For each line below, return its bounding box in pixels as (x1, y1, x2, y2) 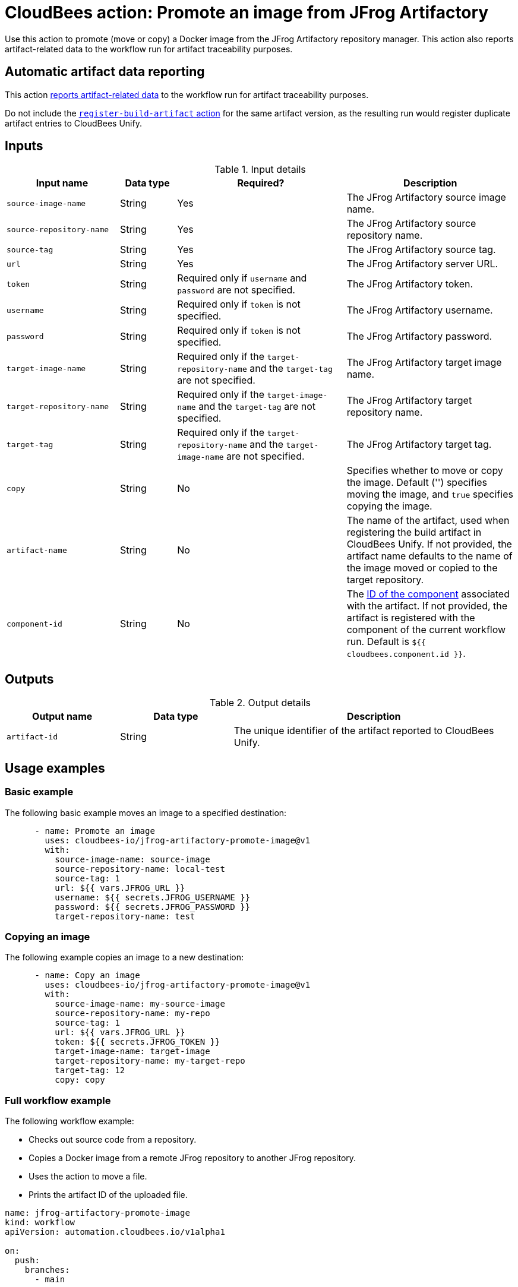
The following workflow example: (5, 1116, 134, 1126)
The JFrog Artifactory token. (346, 278, 473, 290)
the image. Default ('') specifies (346, 476, 488, 489)
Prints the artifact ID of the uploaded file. (29, 1190, 188, 1200)
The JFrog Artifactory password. (346, 330, 492, 343)
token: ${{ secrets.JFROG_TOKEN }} (55, 1037, 220, 1047)
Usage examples (5, 760, 105, 776)
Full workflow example (5, 1094, 111, 1106)
